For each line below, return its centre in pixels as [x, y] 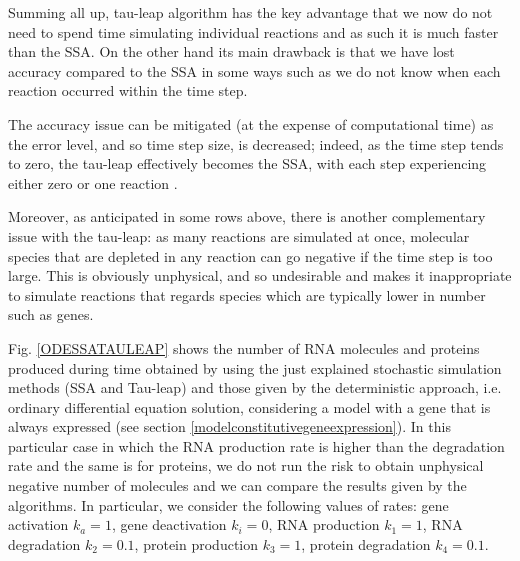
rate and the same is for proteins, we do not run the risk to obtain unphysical [246, 465]
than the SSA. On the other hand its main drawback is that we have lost [231, 51]
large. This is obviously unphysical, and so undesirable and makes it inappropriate [260, 275]
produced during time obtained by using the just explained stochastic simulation [255, 367]
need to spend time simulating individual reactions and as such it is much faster [253, 31]
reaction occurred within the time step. [128, 90]
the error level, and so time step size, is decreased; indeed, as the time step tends [256, 143]
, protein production [196, 543]
